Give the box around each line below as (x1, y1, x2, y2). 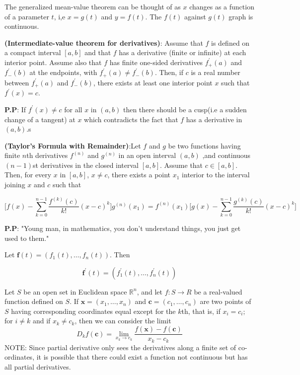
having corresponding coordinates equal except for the (11, 305, 176, 316)
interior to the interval (182, 169, 250, 180)
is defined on (211, 37, 250, 48)
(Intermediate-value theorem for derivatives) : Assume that (4, 37, 203, 48)
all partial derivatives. (4, 361, 71, 372)
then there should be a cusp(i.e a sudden (123, 104, 247, 114)
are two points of (200, 296, 251, 306)
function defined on (4, 296, 63, 306)
